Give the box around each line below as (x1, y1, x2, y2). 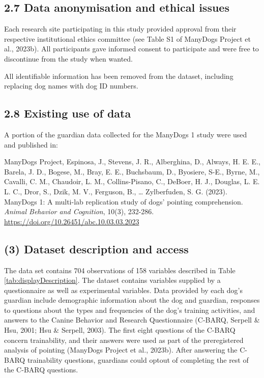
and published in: (4, 139, 58, 150)
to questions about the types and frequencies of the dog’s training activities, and (4, 304, 255, 315)
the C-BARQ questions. (4, 364, 78, 375)
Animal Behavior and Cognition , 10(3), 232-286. (4, 206, 154, 217)
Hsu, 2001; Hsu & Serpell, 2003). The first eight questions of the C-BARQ (4, 325, 236, 335)
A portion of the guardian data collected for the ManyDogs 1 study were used (4, 129, 247, 139)
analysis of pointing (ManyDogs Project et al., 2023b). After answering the (4, 344, 238, 355)
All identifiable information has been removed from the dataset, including (4, 70, 233, 81)
